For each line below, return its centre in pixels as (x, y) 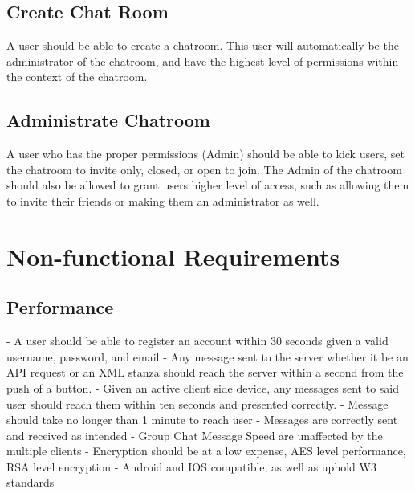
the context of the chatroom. (77, 77)
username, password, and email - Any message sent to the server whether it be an (207, 356)
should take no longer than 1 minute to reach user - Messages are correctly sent (202, 420)
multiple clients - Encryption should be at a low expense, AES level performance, (206, 451)
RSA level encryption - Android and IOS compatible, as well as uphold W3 (191, 466)
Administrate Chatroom (108, 120)
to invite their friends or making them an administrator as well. (163, 200)
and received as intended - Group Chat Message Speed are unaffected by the (195, 435)
